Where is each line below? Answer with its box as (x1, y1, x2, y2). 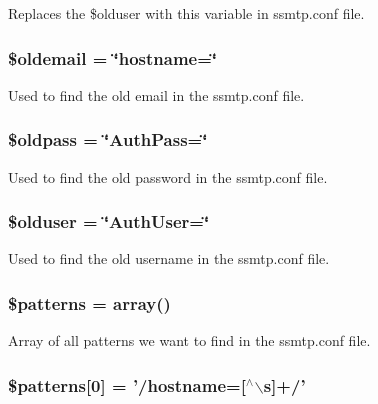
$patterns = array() (8, 290, 171, 315)
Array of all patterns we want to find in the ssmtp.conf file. (8, 330, 371, 351)
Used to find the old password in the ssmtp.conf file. (8, 166, 328, 187)
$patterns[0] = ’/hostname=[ (8, 372, 246, 397)
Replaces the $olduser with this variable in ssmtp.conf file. (8, 3, 365, 23)
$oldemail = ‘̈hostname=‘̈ (8, 45, 218, 70)
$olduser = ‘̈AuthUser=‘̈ (8, 209, 210, 234)
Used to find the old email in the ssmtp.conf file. (8, 84, 305, 105)
